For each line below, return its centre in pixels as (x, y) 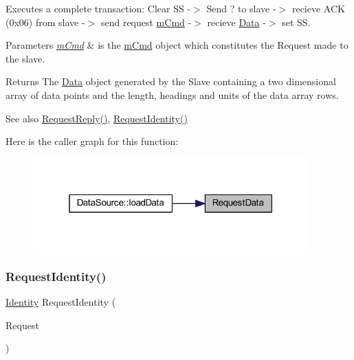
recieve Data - (236, 22)
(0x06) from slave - (45, 22)
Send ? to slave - (241, 8)
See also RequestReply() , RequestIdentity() (97, 118)
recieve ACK (318, 8)
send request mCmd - (146, 22)
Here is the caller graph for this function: (92, 141)
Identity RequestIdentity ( (61, 302)
